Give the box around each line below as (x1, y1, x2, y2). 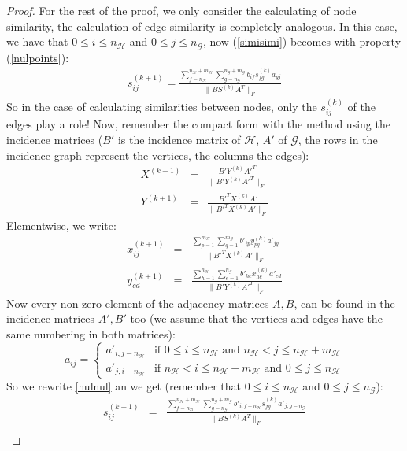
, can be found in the (294, 294, 395, 311)
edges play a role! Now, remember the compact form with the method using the (6, 116, 390, 132)
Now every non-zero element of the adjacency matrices (6, 294, 269, 311)
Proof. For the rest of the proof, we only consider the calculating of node (6, 2, 357, 18)
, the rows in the (298, 131, 378, 148)
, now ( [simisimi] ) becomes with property (202, 33, 401, 50)
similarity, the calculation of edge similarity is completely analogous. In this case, (6, 17, 398, 34)
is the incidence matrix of (117, 131, 241, 148)
